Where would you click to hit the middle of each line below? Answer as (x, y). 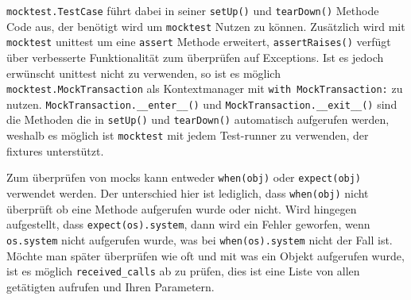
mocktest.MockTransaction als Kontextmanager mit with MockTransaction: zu (205, 88)
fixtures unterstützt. (55, 150)
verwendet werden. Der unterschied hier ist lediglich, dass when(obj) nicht (188, 193)
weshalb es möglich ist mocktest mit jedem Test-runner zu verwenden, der (188, 135)
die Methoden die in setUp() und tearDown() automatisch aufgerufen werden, (198, 119)
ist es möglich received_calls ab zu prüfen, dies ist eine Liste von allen (183, 271)
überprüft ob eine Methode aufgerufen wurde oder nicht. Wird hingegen (182, 208)
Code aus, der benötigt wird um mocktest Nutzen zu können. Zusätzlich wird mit (206, 26)
